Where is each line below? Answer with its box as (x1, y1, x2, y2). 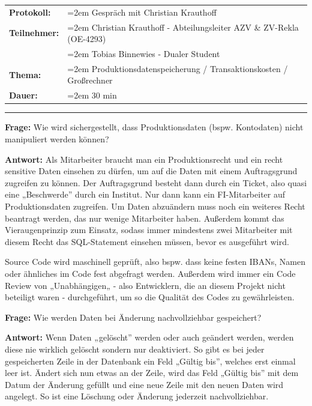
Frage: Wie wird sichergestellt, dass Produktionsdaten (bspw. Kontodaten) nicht (5, 121, 304, 133)
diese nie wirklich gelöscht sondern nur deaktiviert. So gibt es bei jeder (5, 342, 265, 355)
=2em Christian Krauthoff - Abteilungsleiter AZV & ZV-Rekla (67, 20, 299, 33)
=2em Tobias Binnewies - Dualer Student (67, 47, 220, 60)
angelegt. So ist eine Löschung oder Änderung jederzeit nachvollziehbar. (5, 390, 269, 402)
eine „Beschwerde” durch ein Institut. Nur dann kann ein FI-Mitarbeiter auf (5, 188, 286, 201)
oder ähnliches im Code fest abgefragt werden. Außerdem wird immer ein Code (5, 267, 296, 279)
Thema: (9, 68, 41, 80)
